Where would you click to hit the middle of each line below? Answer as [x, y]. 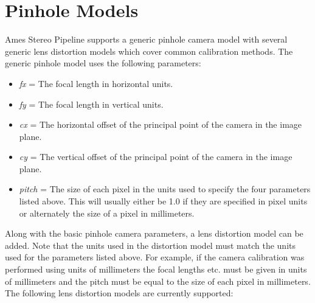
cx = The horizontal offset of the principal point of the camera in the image [161, 124]
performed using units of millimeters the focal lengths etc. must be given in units [156, 269]
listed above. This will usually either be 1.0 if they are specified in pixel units [163, 201]
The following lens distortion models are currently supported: [119, 293]
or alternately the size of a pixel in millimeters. [107, 213]
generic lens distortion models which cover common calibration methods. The [149, 51]
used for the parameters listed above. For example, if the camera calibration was [155, 257]
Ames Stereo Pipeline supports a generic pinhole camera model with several [146, 39]
